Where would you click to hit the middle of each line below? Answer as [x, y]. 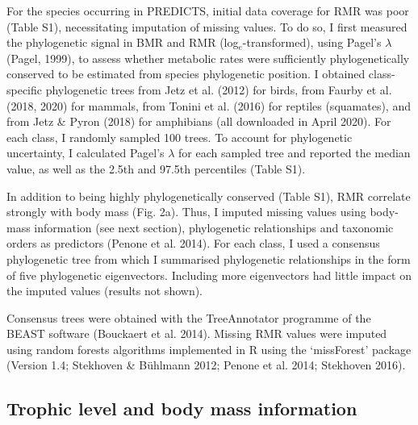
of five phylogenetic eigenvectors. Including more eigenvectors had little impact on [209, 275]
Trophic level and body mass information [182, 408]
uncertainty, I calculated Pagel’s [86, 153]
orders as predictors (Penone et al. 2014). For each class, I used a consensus [193, 243]
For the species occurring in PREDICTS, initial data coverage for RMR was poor [208, 10]
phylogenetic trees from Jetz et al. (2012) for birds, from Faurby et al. [219, 89]
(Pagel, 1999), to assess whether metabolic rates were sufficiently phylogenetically [208, 58]
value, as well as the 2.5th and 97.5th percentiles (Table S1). [156, 168]
